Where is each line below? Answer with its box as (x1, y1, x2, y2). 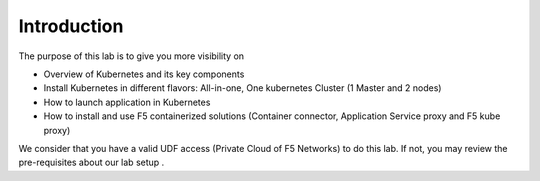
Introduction (18, 15, 124, 37)
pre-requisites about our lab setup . (18, 156, 165, 169)
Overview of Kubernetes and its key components (43, 68, 245, 80)
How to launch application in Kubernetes (43, 96, 211, 108)
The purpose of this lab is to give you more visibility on (18, 50, 245, 62)
